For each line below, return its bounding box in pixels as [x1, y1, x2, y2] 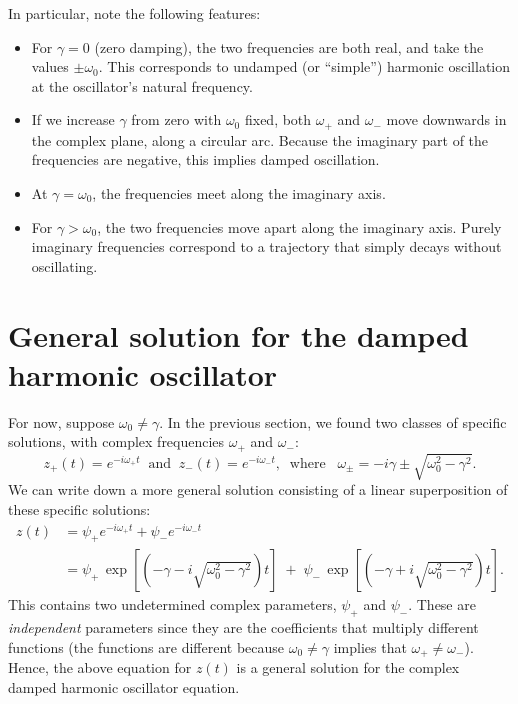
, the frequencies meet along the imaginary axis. [92, 183, 386, 204]
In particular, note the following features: [8, 3, 261, 23]
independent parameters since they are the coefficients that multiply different [8, 617, 479, 638]
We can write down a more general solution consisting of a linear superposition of [8, 479, 508, 500]
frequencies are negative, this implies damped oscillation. [31, 149, 380, 170]
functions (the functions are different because [8, 636, 285, 657]
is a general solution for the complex [236, 657, 460, 678]
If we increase [31, 109, 115, 130]
